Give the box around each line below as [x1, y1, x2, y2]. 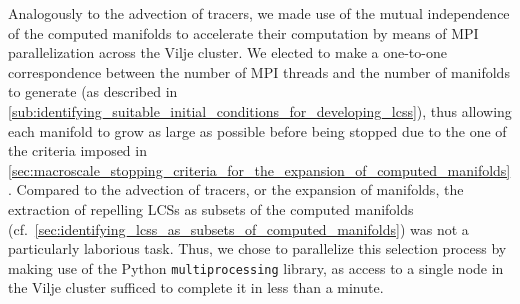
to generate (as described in [8, 81, 178, 102]
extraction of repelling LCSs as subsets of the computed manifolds [8, 198, 414, 219]
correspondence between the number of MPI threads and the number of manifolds [8, 61, 510, 82]
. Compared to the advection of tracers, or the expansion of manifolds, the [8, 179, 464, 200]
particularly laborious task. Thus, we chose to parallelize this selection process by [8, 238, 507, 259]
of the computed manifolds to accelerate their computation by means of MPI [8, 22, 479, 43]
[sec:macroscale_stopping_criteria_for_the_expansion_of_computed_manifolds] [8, 159, 511, 180]
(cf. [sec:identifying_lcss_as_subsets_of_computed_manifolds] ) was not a [8, 218, 469, 239]
